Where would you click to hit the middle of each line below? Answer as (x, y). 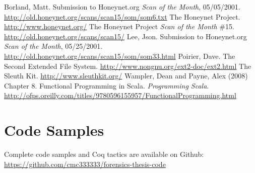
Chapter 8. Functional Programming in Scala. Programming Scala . (107, 85)
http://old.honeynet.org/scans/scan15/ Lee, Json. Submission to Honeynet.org (125, 36)
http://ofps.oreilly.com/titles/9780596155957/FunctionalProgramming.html (120, 95)
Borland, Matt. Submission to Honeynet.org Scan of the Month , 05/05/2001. (122, 7)
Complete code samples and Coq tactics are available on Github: (104, 154)
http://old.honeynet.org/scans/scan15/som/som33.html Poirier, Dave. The (120, 56)
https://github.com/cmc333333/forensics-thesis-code (85, 164)
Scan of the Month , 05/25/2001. (53, 46)
